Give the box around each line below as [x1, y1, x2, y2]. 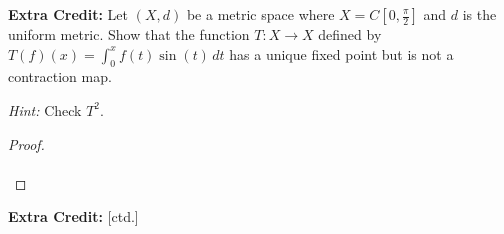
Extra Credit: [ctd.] [8, 206, 139, 227]
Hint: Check [8, 99, 82, 120]
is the [462, 4, 497, 24]
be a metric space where [186, 4, 335, 24]
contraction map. [8, 66, 112, 87]
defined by [318, 24, 382, 44]
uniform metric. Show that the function [8, 24, 250, 44]
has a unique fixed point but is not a [229, 43, 454, 64]
